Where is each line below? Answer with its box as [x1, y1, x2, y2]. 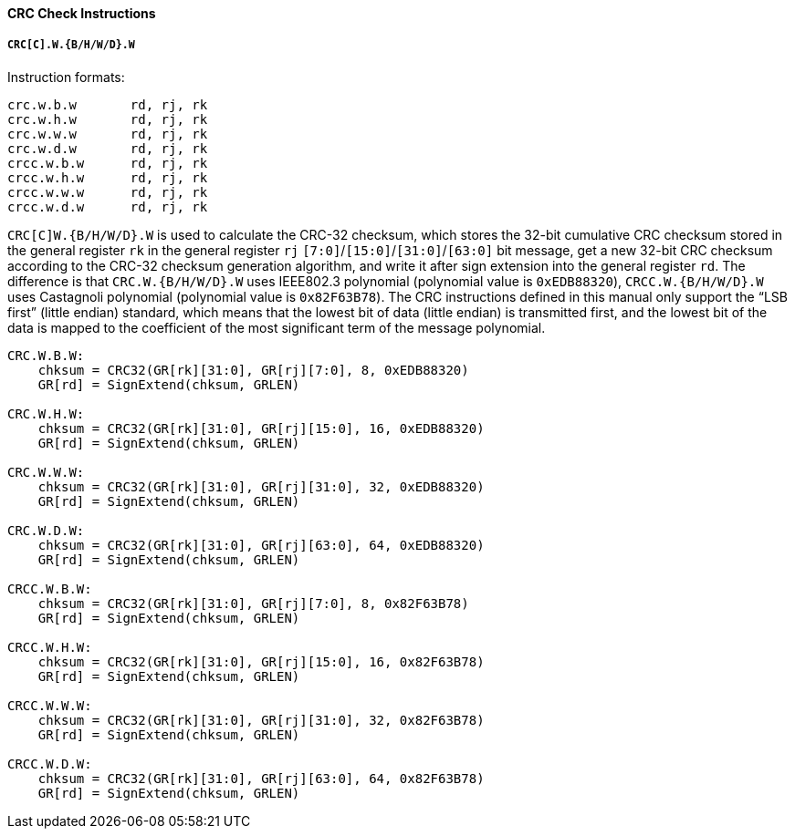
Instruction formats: [7, 68, 125, 85]
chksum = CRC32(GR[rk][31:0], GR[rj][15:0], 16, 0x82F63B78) [37, 654, 485, 669]
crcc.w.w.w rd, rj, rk [7, 184, 208, 200]
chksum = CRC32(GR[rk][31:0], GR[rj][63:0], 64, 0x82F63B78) [37, 770, 485, 786]
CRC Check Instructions [7, 5, 156, 21]
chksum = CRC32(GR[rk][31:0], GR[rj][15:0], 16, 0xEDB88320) [37, 420, 485, 436]
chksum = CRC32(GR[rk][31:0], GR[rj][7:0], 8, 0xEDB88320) [37, 362, 469, 377]
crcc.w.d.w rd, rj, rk [7, 199, 208, 214]
